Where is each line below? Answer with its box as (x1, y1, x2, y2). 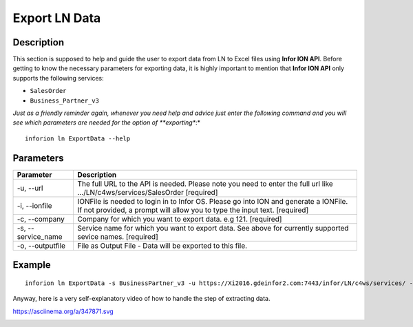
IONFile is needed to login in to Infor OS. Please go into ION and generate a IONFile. (77, 196, 348, 206)
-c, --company (17, 214, 65, 224)
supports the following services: (12, 74, 105, 82)
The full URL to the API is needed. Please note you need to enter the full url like (77, 179, 333, 189)
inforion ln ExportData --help (25, 134, 131, 143)
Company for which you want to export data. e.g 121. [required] (77, 214, 282, 224)
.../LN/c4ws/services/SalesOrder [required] (77, 187, 218, 197)
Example (12, 259, 51, 271)
